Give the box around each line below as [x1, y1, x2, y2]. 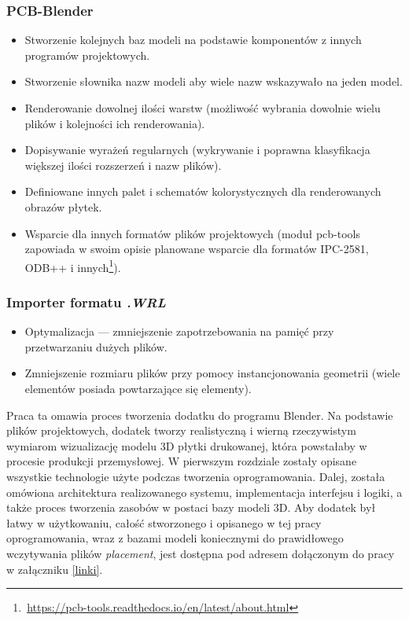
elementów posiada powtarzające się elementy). [24, 380, 252, 396]
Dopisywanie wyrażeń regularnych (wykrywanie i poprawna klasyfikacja [24, 141, 370, 158]
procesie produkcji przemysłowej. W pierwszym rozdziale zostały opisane [6, 453, 357, 469]
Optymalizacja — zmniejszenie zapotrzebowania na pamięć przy [24, 323, 334, 340]
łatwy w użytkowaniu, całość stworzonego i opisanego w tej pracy [6, 514, 322, 531]
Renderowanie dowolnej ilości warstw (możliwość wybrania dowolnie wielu [24, 100, 381, 116]
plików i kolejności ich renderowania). [24, 115, 205, 131]
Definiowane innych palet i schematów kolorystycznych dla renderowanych [24, 183, 381, 200]
